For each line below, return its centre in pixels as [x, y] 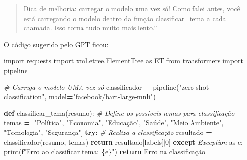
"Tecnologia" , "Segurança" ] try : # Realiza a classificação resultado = [108, 132]
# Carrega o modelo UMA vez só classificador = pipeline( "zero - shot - [108, 87]
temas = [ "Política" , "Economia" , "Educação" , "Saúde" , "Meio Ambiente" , [114, 122]
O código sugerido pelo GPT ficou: [56, 44]
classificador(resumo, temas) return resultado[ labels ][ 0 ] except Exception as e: [123, 142]
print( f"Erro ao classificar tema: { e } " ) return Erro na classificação [105, 151]
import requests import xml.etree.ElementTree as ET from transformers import [123, 61]
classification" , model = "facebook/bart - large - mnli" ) [80, 96]
